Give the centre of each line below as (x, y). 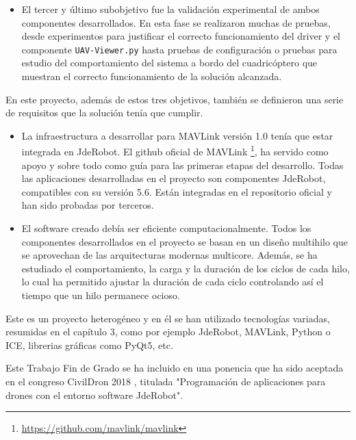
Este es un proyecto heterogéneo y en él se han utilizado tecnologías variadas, (168, 318)
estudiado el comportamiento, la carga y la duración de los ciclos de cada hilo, (186, 268)
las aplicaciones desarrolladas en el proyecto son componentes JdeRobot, (174, 178)
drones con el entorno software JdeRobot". (94, 394)
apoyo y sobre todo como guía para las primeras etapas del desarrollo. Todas (182, 165)
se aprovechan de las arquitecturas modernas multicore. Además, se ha (169, 255)
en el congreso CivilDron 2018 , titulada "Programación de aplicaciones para (166, 381)
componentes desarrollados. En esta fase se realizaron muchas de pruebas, (176, 22)
